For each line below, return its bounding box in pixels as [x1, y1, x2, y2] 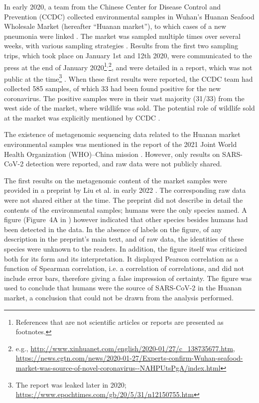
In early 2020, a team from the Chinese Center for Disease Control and [4, 1, 221, 11]
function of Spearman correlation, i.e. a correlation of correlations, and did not [4, 263, 244, 273]
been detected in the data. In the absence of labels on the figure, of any [4, 224, 222, 234]
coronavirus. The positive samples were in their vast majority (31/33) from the [4, 93, 245, 103]
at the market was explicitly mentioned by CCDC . [4, 112, 160, 123]
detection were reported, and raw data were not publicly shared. [25, 158, 222, 169]
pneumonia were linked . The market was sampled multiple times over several [4, 30, 241, 41]
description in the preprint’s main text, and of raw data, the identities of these [4, 234, 244, 244]
